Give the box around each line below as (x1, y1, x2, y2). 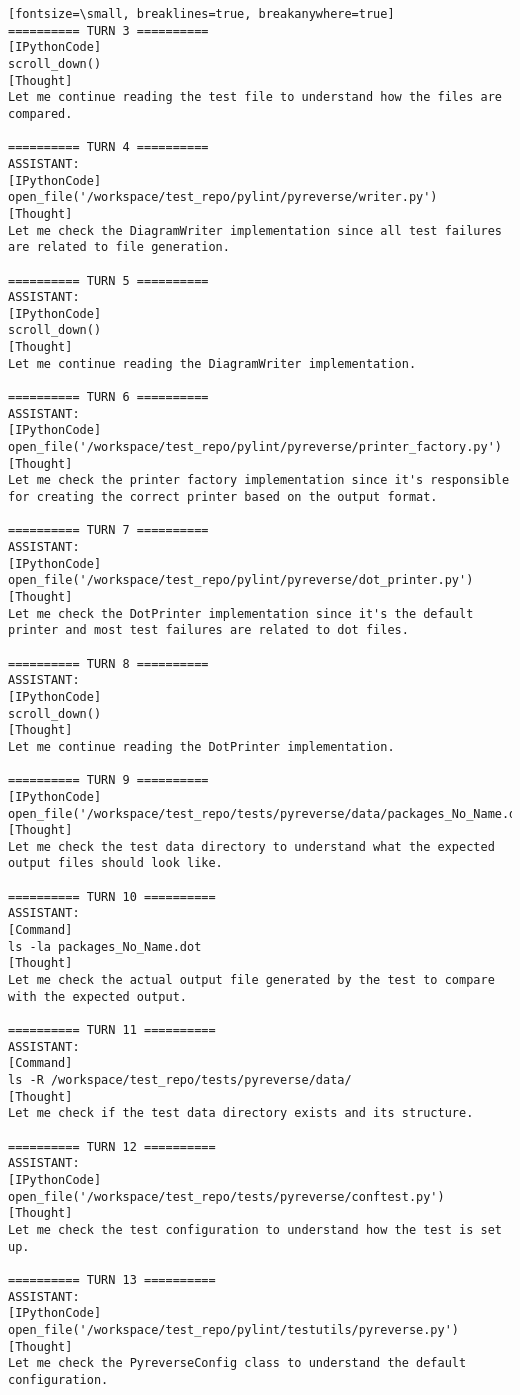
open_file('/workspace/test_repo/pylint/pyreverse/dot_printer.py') (8, 573, 474, 588)
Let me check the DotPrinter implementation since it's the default (8, 606, 474, 621)
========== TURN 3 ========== (8, 23, 209, 38)
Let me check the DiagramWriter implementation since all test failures (8, 223, 502, 238)
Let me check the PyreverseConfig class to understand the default (8, 1356, 467, 1371)
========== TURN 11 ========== (8, 1023, 216, 1038)
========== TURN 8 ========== (8, 656, 209, 671)
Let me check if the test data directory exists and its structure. (8, 1106, 474, 1121)
